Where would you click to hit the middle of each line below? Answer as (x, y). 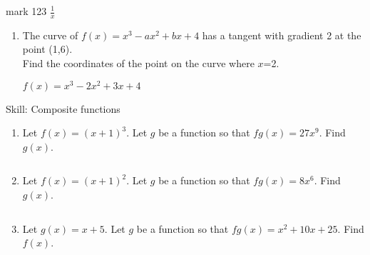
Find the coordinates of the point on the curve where (138, 63)
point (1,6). (47, 49)
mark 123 (26, 11)
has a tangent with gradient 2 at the (282, 35)
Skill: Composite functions (63, 108)
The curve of (50, 35)
